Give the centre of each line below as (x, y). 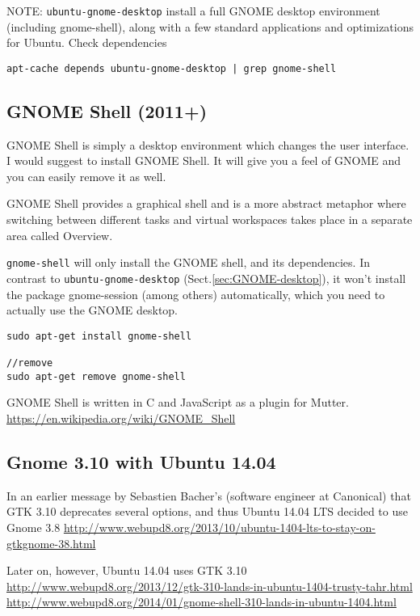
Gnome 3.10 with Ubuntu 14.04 (141, 461)
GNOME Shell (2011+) (107, 110)
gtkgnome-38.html (51, 543)
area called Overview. (60, 235)
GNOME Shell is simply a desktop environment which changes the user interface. (208, 144)
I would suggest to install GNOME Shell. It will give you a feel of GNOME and (204, 160)
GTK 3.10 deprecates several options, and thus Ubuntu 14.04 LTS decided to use (207, 511)
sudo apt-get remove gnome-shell (96, 376)
